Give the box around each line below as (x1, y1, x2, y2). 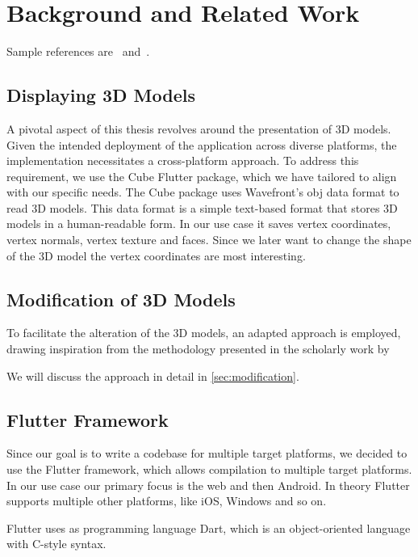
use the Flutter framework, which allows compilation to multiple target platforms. (6, 461, 412, 478)
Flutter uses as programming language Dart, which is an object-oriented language (6, 519, 411, 536)
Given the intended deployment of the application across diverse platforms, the (6, 136, 397, 153)
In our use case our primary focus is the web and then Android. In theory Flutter (6, 476, 410, 493)
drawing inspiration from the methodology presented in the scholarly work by (6, 340, 390, 357)
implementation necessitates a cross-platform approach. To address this (6, 152, 359, 169)
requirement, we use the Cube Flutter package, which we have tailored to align (6, 167, 397, 184)
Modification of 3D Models (6, 286, 236, 311)
